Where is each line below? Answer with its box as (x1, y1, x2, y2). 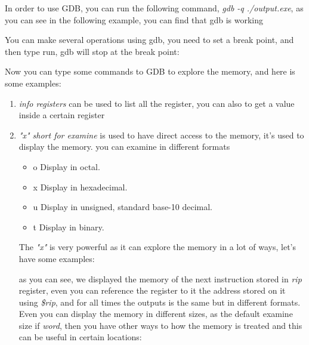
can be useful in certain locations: (18, 331, 142, 343)
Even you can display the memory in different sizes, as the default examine (18, 307, 293, 320)
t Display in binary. (33, 220, 104, 233)
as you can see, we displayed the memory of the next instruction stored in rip (18, 272, 302, 285)
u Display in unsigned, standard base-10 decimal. (33, 201, 212, 213)
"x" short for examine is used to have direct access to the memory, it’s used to (18, 128, 304, 141)
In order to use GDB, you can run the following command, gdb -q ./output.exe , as (5, 2, 304, 14)
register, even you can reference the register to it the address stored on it (18, 284, 286, 297)
